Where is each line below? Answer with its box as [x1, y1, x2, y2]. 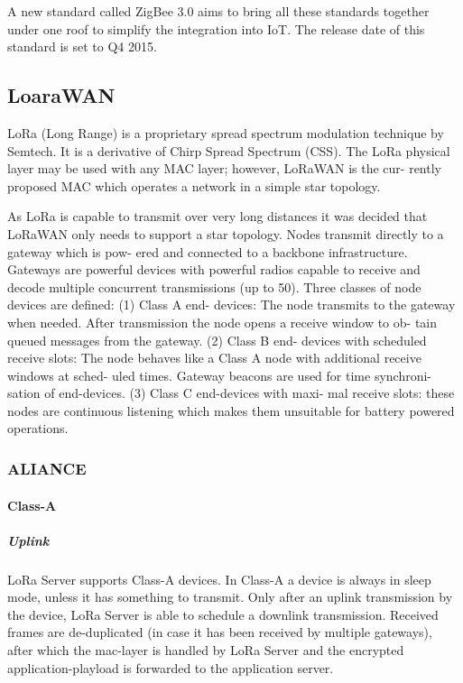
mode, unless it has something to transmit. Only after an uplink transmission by [7, 587, 453, 606]
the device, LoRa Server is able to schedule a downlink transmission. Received [7, 605, 439, 623]
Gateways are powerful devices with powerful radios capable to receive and [7, 260, 421, 279]
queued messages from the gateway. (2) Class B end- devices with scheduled [7, 330, 427, 349]
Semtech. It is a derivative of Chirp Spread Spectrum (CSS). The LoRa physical [7, 141, 450, 160]
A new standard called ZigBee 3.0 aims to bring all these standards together [7, 2, 430, 20]
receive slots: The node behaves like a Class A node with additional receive [7, 348, 421, 367]
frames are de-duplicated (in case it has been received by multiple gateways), [7, 623, 432, 641]
